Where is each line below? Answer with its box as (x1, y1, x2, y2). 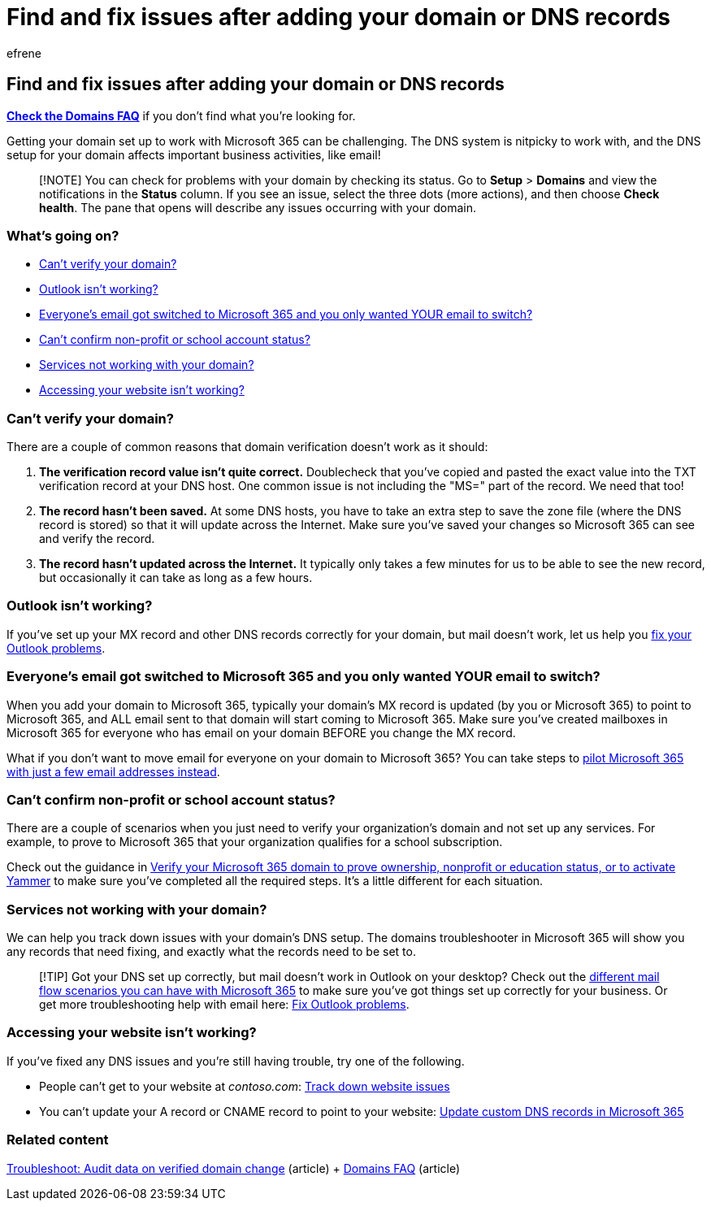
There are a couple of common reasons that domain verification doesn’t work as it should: (7, 440, 488, 454)
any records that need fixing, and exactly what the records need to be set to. (7, 944, 416, 959)
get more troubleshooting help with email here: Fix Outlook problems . (39, 997, 410, 1012)
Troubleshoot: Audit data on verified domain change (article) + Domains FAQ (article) (7, 1161, 461, 1175)
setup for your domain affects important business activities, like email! (7, 147, 381, 162)
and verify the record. (39, 532, 155, 546)
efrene (7, 46, 41, 60)
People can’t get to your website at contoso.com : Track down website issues (39, 1079, 450, 1093)
